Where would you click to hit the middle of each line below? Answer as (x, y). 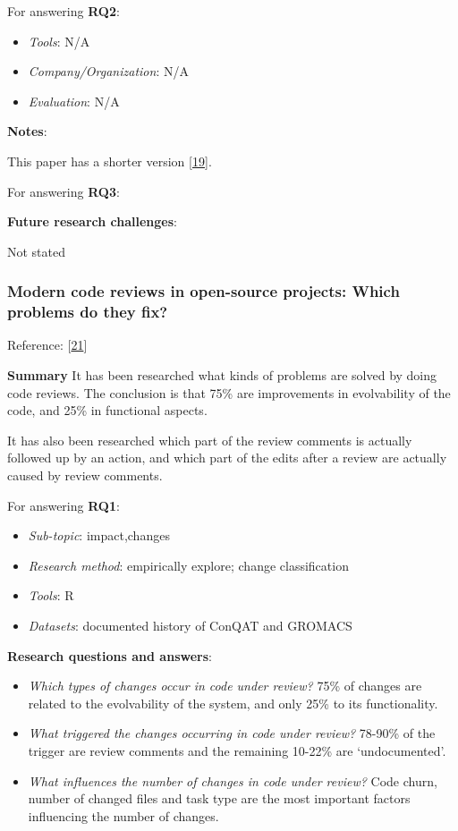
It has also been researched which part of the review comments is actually (210, 440)
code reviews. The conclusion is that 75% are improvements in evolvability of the (229, 392)
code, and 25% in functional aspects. (107, 410)
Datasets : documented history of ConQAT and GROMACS (190, 626)
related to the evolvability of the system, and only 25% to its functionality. (233, 703)
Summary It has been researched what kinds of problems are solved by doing (222, 375)
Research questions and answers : (110, 655)
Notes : (27, 131)
